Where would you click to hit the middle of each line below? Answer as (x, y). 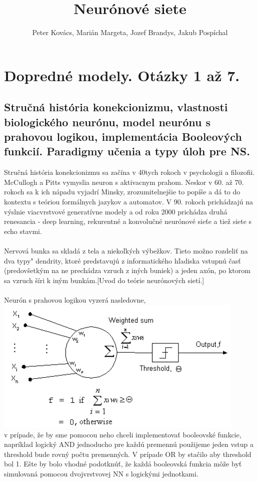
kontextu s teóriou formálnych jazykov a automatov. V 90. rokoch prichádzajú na (129, 202)
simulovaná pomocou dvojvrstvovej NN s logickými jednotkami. (101, 473)
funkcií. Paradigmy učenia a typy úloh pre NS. (127, 151)
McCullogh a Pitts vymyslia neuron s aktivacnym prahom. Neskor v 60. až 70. (124, 182)
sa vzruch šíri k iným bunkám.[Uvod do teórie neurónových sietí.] (104, 280)
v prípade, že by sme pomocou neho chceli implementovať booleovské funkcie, (123, 434)
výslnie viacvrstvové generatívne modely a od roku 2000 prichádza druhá (116, 211)
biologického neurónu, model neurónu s (107, 122)
